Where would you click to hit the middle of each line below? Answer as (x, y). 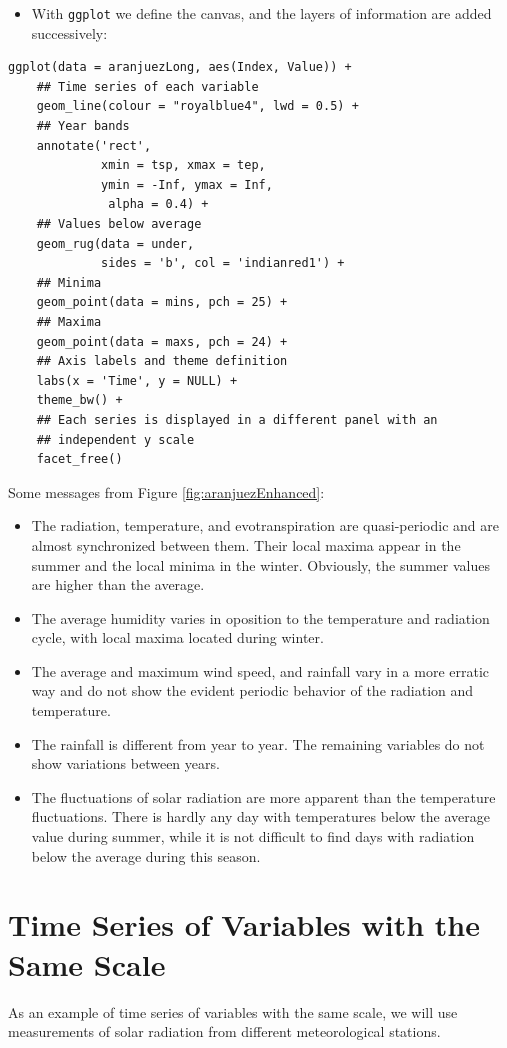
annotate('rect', (94, 145)
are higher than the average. (118, 584)
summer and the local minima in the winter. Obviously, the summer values (260, 564)
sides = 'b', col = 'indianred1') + (223, 263)
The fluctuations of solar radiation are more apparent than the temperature (263, 796)
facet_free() (79, 459)
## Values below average (119, 224)
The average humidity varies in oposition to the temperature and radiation (260, 617)
